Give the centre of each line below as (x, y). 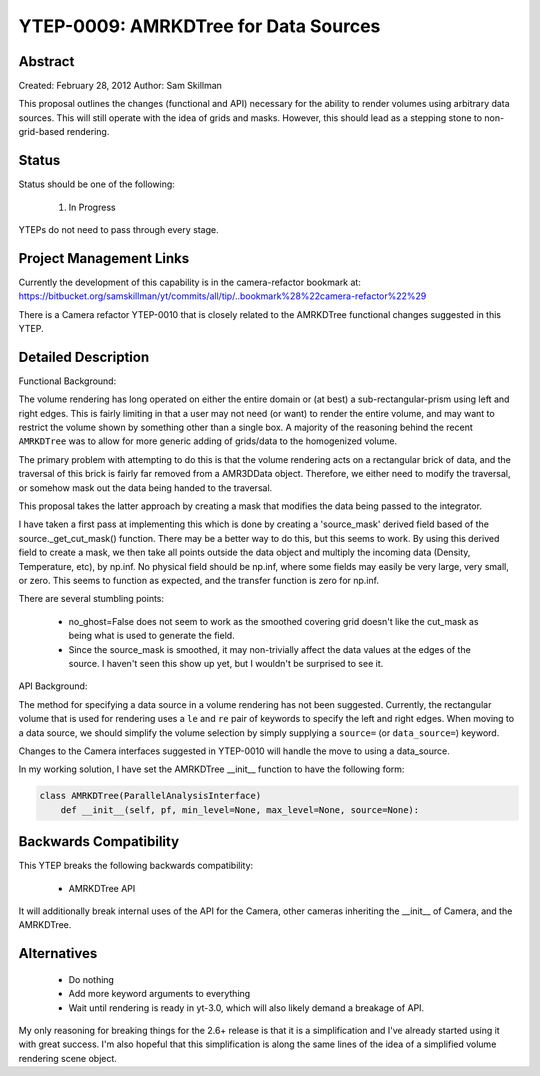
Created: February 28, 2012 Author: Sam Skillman (120, 86)
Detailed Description (84, 356)
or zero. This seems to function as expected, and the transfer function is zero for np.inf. (199, 580)
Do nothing (91, 979)
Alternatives (58, 953)
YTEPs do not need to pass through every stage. (118, 229)
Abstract (46, 61)
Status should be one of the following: (96, 184)
